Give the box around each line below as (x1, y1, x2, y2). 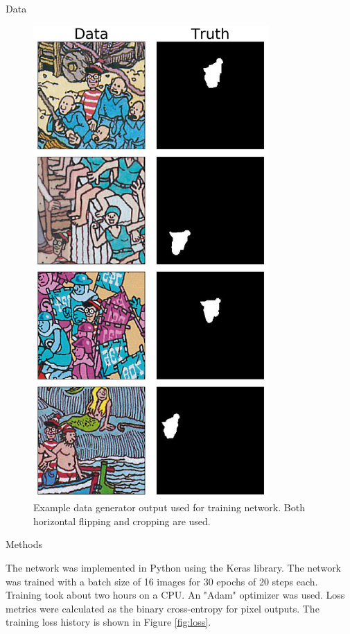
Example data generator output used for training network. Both (33, 500, 305, 515)
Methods (6, 537, 42, 551)
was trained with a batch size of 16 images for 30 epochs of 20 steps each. (6, 574, 318, 588)
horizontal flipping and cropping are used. (33, 513, 211, 528)
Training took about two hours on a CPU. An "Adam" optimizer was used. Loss (6, 588, 345, 602)
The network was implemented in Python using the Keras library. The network (6, 560, 342, 574)
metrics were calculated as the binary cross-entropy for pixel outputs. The (6, 601, 320, 615)
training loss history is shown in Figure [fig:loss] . (6, 615, 211, 629)
